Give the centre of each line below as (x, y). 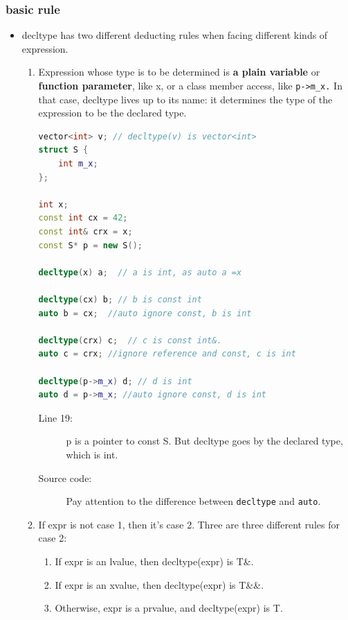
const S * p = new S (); (91, 245)
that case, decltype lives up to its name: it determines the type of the (185, 99)
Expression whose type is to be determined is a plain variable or (179, 72)
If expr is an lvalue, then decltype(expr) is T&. (154, 561)
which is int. (92, 454)
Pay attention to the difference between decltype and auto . (193, 501)
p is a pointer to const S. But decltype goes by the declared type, (204, 441)
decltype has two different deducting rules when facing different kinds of (175, 35)
